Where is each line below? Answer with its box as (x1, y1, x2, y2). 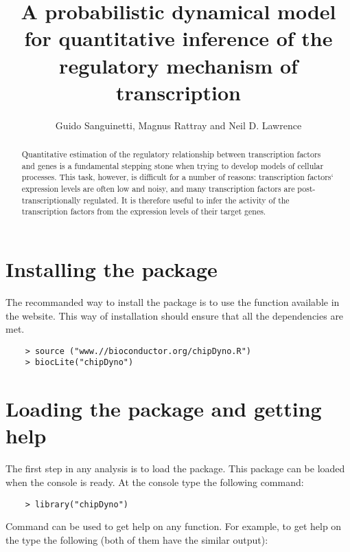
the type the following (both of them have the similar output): (5, 532, 268, 547)
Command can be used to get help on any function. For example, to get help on (5, 519, 342, 533)
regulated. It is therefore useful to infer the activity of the (83, 194, 290, 206)
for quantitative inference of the (24, 24, 333, 52)
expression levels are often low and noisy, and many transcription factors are (21, 183, 295, 195)
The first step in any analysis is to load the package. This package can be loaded (5, 461, 345, 476)
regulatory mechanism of (59, 51, 298, 79)
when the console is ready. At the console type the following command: (5, 474, 304, 489)
